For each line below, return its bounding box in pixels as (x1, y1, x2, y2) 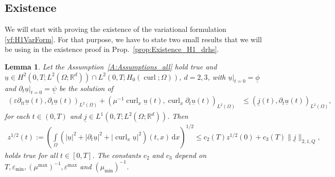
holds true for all (5, 149, 58, 160)
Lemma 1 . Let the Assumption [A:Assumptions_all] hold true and (5, 61, 217, 72)
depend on (174, 149, 207, 160)
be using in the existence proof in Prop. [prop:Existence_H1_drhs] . (5, 44, 219, 55)
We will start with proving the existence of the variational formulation (5, 24, 226, 34)
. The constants (92, 149, 141, 160)
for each (5, 111, 30, 121)
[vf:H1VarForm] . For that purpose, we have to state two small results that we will (5, 33, 262, 44)
